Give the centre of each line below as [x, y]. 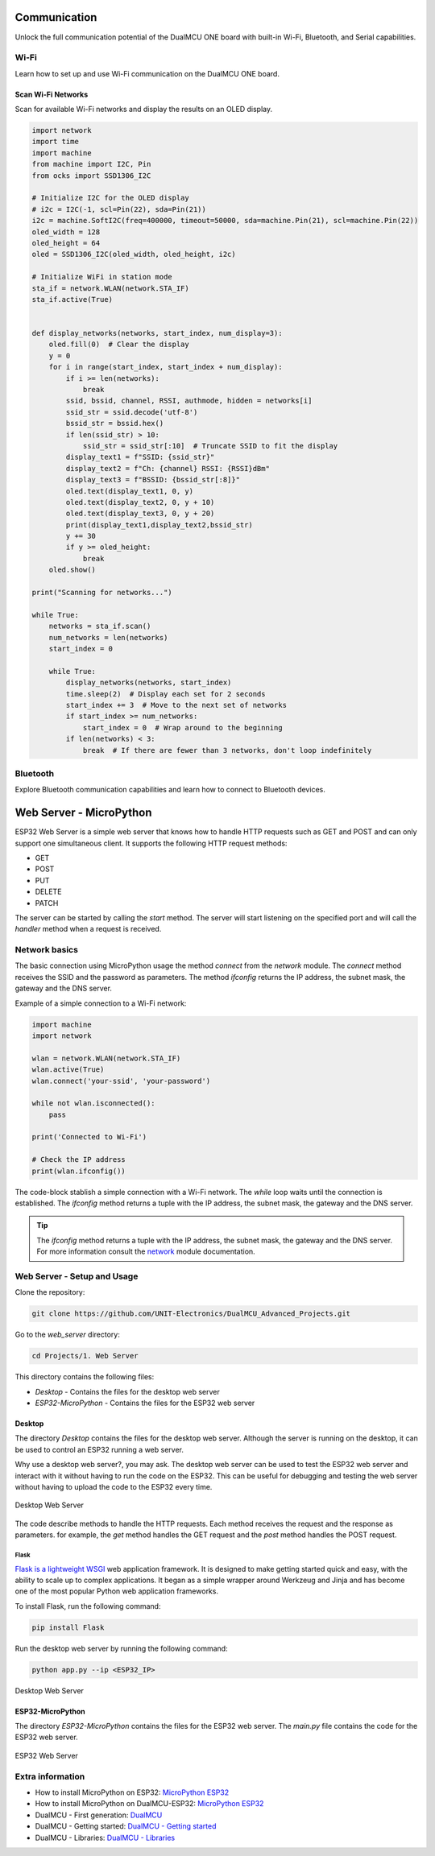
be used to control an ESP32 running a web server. [99, 1449]
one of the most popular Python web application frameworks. [117, 1591]
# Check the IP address [79, 1160]
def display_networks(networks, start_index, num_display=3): [157, 333]
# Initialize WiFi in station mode [102, 277]
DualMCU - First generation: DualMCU [99, 1815]
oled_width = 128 [66, 232]
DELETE [48, 892]
